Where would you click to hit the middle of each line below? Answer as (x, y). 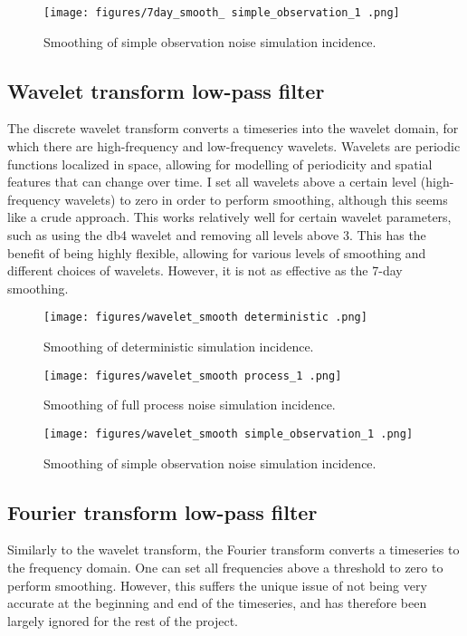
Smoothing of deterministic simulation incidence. (179, 347)
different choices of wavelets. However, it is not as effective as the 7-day (205, 270)
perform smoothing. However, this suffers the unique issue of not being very (217, 585)
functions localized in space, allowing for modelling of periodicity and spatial (220, 164)
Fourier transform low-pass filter (162, 511)
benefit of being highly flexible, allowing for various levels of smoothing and (217, 252)
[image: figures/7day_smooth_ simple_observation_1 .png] (222, 13)
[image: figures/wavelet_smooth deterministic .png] (205, 318)
